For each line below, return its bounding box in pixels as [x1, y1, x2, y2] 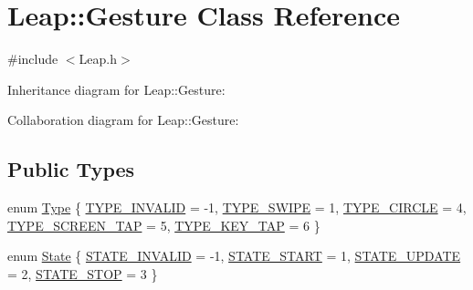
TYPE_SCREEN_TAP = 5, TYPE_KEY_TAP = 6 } [7, 215, 321, 234]
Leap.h [79, 49, 117, 68]
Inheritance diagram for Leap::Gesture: [7, 79, 226, 98]
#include [7, 49, 58, 68]
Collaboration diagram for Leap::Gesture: [7, 110, 239, 129]
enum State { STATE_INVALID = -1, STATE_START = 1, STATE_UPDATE [7, 246, 461, 265]
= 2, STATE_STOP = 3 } [7, 264, 158, 283]
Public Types [7, 155, 135, 183]
